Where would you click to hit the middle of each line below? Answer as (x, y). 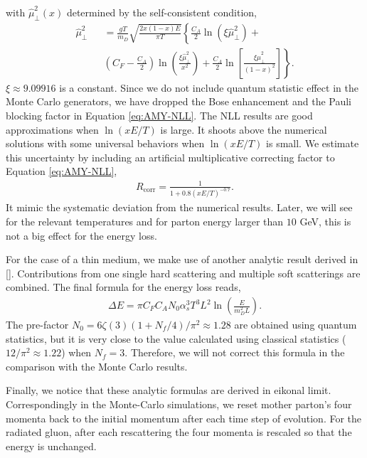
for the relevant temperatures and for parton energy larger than (145, 222)
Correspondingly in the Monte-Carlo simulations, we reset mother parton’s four (179, 404)
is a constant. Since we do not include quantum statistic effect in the (209, 87)
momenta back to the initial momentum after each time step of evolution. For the (184, 418)
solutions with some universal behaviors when (105, 143)
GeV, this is (325, 222)
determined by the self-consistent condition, (161, 12)
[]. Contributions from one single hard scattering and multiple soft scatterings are (183, 273)
